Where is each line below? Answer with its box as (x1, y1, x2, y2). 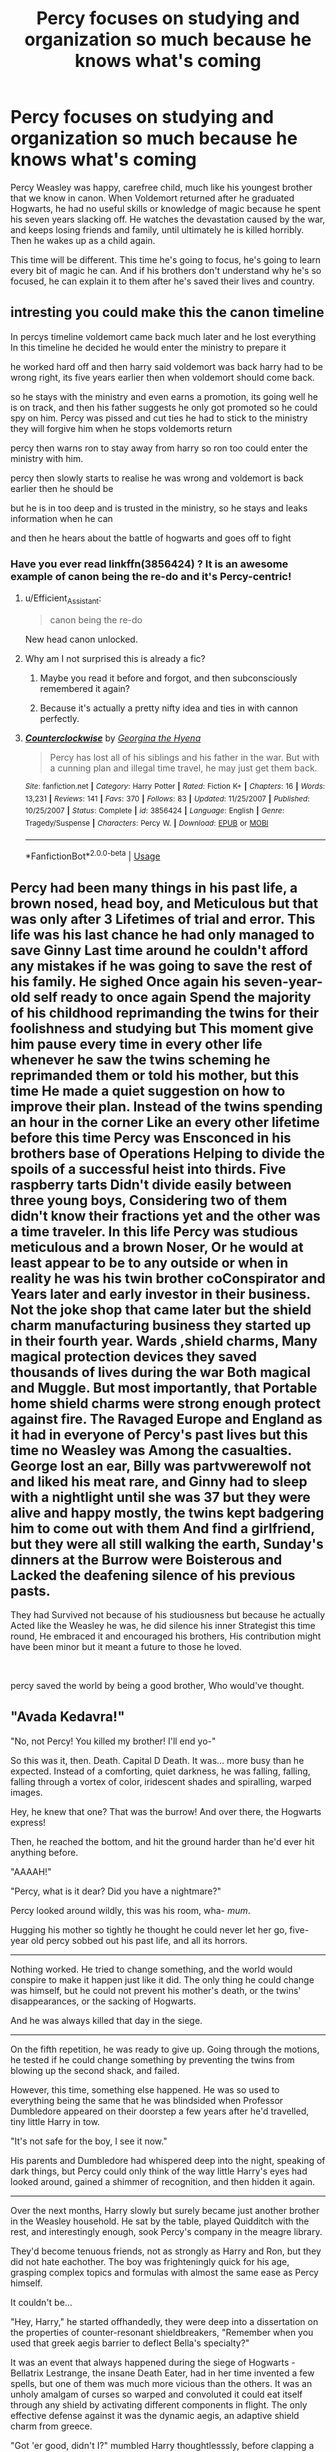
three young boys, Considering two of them (10, 1192, 288, 1209)
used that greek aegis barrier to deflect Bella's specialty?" (10, 2337, 250, 2349)
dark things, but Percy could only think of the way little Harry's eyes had (10, 2165, 308, 2177)
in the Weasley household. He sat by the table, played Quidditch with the (10, 2215, 310, 2227)
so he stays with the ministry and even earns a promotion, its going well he (10, 390, 318, 402)
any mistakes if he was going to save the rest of (10, 957, 313, 974)
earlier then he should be (10, 482, 114, 494)
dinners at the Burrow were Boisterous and (10, 1551, 283, 1568)
